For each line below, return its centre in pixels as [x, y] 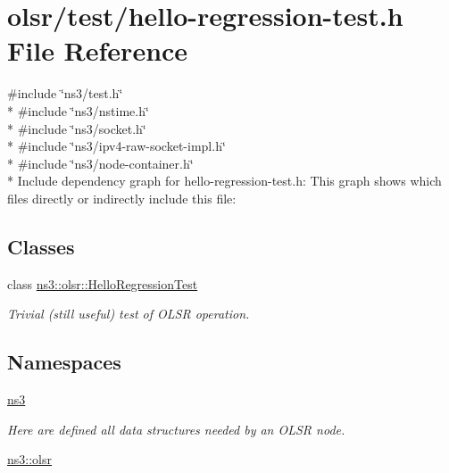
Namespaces [64, 362]
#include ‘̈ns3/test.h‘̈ [65, 93]
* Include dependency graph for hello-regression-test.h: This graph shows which [224, 181]
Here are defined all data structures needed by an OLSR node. [176, 429]
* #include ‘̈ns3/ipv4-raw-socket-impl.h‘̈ [116, 146]
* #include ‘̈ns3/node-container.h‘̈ [100, 163]
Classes [41, 246]
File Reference [98, 50]
